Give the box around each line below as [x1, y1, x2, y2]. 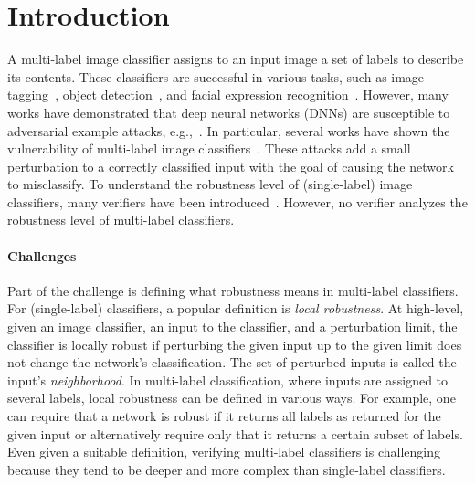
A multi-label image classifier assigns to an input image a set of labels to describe [7, 49, 464, 69]
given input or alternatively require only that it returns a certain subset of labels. [7, 424, 463, 443]
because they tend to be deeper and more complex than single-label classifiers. [7, 459, 446, 479]
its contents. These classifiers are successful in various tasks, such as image [7, 67, 425, 86]
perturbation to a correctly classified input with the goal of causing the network [7, 156, 454, 175]
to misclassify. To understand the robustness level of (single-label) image [7, 174, 413, 194]
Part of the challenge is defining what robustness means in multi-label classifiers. [7, 280, 459, 300]
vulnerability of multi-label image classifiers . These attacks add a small [7, 139, 411, 158]
